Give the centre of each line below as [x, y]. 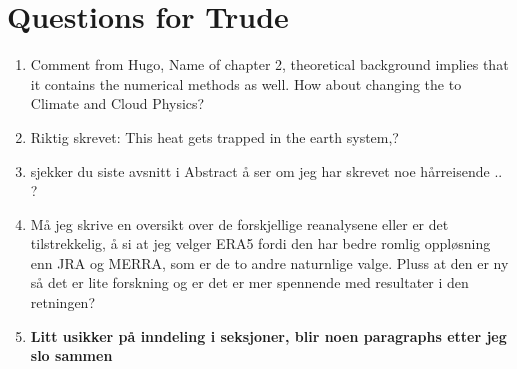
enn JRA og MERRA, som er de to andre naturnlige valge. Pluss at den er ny [269, 262]
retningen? [63, 302]
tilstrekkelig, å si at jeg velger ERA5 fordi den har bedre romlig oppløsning [260, 243]
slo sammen [71, 355]
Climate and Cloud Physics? [117, 103]
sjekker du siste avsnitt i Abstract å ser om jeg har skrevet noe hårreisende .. [266, 170]
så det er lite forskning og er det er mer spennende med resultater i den [249, 282]
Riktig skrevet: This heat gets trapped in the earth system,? [214, 136]
